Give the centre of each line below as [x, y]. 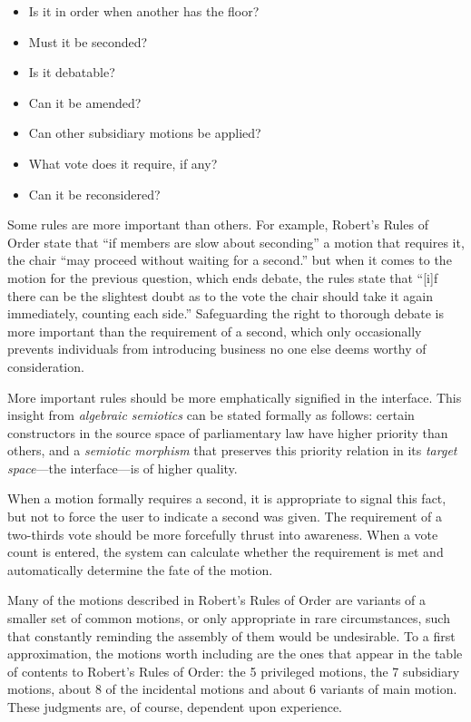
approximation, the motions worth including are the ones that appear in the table [235, 654]
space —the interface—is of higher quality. [123, 468]
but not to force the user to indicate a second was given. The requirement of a [225, 517]
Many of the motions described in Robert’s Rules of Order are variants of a [217, 600]
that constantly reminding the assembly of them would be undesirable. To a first [231, 635]
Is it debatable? [72, 72]
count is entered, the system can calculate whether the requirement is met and [226, 552]
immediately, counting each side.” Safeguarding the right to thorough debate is [226, 313]
